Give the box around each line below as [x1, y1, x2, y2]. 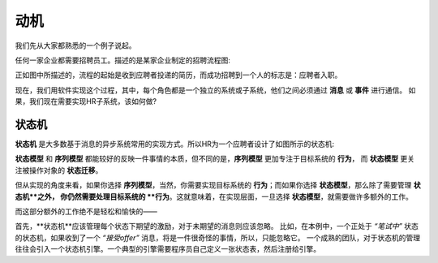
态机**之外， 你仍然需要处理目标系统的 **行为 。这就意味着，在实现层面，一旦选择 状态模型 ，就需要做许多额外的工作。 [15, 192, 413, 201]
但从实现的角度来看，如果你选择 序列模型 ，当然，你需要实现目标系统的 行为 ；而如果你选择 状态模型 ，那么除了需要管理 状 [15, 180, 421, 190]
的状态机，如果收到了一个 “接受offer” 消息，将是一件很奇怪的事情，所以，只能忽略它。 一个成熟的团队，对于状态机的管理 [15, 232, 421, 243]
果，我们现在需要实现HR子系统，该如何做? [15, 97, 157, 106]
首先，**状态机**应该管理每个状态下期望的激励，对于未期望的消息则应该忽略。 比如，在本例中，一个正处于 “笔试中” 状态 [15, 222, 419, 231]
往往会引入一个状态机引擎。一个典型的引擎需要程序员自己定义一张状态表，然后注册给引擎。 [15, 244, 320, 254]
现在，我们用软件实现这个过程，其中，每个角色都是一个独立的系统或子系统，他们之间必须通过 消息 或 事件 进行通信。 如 [15, 85, 416, 95]
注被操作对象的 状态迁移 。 [15, 165, 103, 175]
